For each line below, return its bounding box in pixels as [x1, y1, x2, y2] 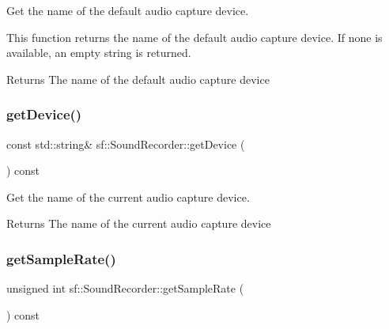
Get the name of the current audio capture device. [6, 188, 250, 205]
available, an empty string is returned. [6, 44, 191, 61]
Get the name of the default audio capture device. [6, 2, 249, 18]
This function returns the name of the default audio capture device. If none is [6, 28, 383, 45]
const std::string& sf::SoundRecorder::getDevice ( [6, 135, 245, 152]
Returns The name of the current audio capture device [6, 215, 271, 232]
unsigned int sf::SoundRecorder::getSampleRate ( [6, 280, 244, 297]
